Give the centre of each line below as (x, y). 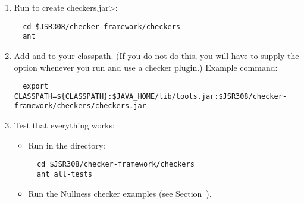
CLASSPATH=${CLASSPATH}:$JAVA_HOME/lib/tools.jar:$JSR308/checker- (150, 96)
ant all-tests (64, 174)
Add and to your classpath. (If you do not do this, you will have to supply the (156, 55)
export (36, 87)
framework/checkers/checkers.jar (80, 106)
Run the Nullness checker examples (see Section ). (120, 193)
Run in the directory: (67, 145)
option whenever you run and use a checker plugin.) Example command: (146, 67)
